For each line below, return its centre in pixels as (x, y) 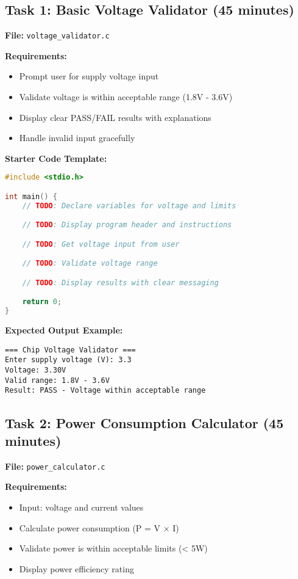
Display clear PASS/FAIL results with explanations (115, 117)
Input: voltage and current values (81, 507)
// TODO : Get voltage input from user (101, 244)
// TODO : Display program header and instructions (127, 225)
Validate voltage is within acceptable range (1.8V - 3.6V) (126, 97)
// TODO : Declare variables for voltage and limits (129, 206)
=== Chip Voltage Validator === (70, 350)
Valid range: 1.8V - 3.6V (57, 380)
